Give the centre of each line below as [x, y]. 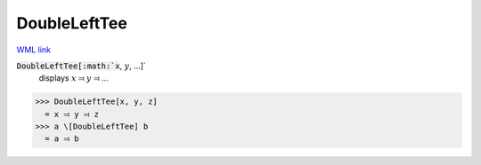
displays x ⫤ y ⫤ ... [73, 78]
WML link [34, 50]
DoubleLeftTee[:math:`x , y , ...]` [81, 66]
